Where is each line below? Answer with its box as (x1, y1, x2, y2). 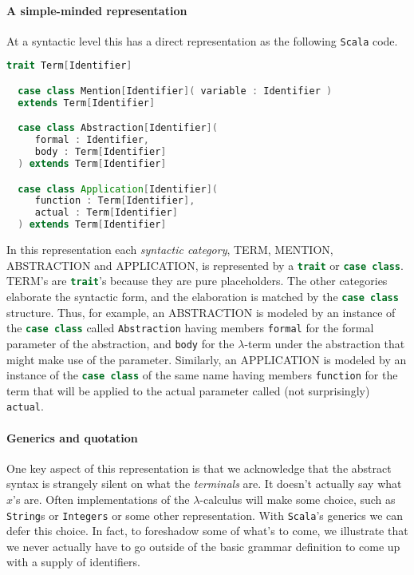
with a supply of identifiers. (6, 553, 140, 570)
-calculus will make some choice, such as (199, 491, 396, 507)
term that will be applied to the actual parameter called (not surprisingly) (6, 382, 370, 399)
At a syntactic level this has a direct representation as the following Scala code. (6, 32, 398, 49)
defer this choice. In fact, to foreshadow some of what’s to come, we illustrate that (6, 522, 408, 539)
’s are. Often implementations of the (13, 491, 190, 507)
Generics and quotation (6, 429, 138, 446)
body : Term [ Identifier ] (34, 146, 167, 158)
